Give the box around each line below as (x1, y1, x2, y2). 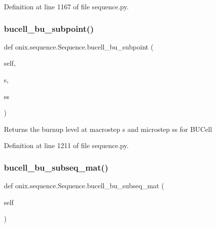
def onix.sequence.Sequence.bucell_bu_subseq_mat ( (4, 180, 164, 191)
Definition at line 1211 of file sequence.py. (4, 140, 129, 151)
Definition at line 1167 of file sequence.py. (4, 1, 129, 11)
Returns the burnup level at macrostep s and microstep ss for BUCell (4, 124, 212, 134)
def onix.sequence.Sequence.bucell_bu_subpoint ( (4, 41, 154, 51)
